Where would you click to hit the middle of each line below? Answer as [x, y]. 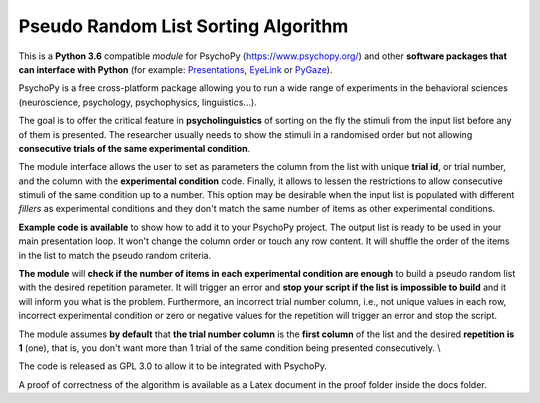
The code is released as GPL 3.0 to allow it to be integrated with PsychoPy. [173, 366]
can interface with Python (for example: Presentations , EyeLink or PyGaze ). [175, 69]
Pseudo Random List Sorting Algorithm [183, 26]
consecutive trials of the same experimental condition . [134, 148]
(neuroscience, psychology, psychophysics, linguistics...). [137, 102]
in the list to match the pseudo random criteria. [115, 255]
